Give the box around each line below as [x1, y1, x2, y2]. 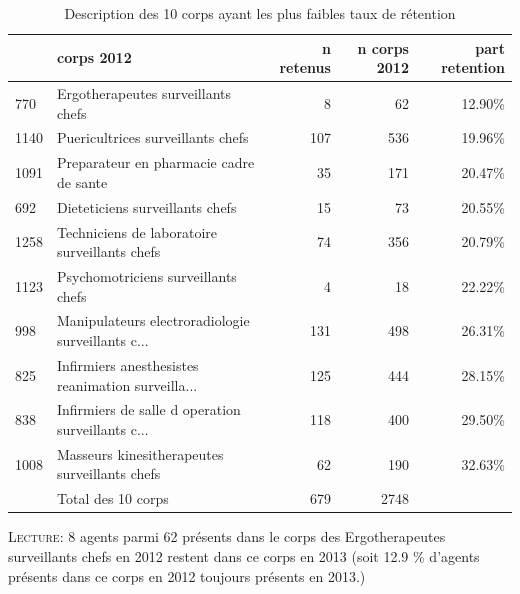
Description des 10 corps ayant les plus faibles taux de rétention [64, 3, 456, 23]
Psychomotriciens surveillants [57, 266, 237, 287]
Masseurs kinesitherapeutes [57, 443, 224, 464]
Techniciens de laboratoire [57, 221, 217, 242]
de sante [57, 171, 108, 192]
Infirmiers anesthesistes [57, 354, 199, 375]
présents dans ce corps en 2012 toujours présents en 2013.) [8, 565, 366, 586]
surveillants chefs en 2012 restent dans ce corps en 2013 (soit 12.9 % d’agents [8, 545, 480, 566]
